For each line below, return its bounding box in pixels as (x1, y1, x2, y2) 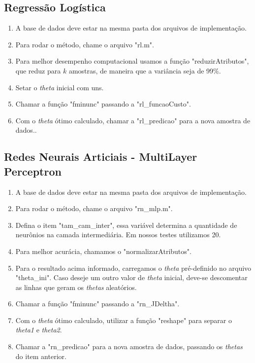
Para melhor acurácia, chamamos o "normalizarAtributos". (15, 246, 191, 256)
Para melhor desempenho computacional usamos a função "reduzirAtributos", (15, 56, 249, 66)
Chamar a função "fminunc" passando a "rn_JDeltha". (15, 298, 180, 309)
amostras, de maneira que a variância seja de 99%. (68, 65, 221, 75)
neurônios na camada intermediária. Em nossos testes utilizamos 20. (15, 229, 221, 240)
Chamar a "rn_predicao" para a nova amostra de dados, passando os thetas (15, 341, 243, 352)
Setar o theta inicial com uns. (15, 82, 104, 92)
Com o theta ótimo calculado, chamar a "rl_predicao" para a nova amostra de (15, 115, 251, 125)
